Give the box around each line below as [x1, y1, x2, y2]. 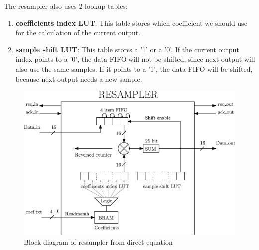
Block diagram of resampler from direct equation [24, 237, 173, 247]
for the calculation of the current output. [15, 27, 141, 38]
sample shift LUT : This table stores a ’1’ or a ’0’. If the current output [15, 44, 239, 54]
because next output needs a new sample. [15, 73, 142, 84]
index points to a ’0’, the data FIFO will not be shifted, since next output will [15, 54, 255, 64]
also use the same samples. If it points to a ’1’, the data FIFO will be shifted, [15, 63, 253, 74]
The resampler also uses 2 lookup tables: [4, 1, 128, 11]
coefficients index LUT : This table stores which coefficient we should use [15, 17, 247, 28]
